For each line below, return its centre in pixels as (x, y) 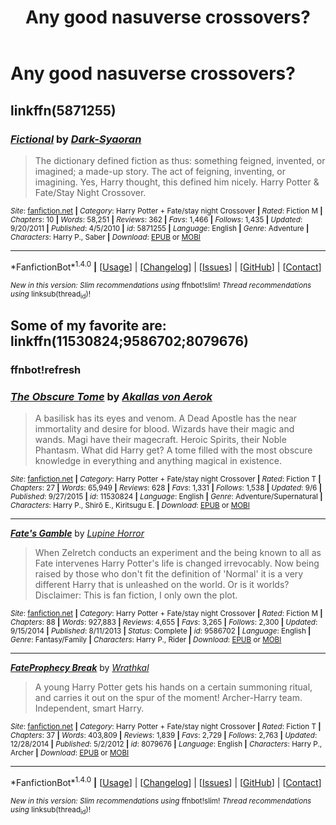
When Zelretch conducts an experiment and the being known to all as (178, 553)
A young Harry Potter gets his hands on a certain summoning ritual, (173, 687)
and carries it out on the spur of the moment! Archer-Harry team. (168, 698)
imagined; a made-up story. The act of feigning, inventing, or (160, 171)
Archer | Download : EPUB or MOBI (70, 753)
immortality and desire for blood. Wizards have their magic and (164, 429)
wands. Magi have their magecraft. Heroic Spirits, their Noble (160, 440)
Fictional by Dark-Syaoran (76, 139)
